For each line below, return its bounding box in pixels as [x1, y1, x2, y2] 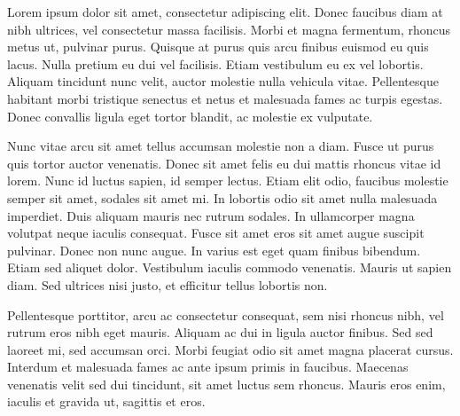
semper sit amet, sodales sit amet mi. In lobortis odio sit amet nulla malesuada [7, 188, 438, 207]
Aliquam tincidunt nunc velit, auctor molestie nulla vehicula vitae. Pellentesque [7, 72, 439, 90]
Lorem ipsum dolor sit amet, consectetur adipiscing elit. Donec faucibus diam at [7, 3, 443, 20]
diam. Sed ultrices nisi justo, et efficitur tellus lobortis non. [7, 275, 328, 294]
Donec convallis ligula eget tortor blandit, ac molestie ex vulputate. [7, 106, 373, 125]
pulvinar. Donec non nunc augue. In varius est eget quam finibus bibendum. [7, 240, 421, 259]
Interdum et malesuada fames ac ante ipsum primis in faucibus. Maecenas [7, 357, 409, 376]
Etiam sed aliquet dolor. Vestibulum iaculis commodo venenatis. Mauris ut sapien [7, 258, 452, 277]
